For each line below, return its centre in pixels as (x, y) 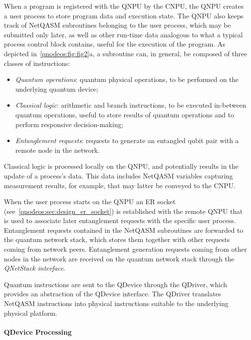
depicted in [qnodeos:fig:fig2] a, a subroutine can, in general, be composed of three (125, 53)
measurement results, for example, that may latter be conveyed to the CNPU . (120, 185)
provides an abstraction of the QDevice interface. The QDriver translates (113, 294)
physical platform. (31, 313)
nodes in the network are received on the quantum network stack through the (119, 258)
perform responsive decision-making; (69, 124)
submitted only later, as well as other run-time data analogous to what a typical (123, 34)
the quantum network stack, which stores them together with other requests (117, 239)
